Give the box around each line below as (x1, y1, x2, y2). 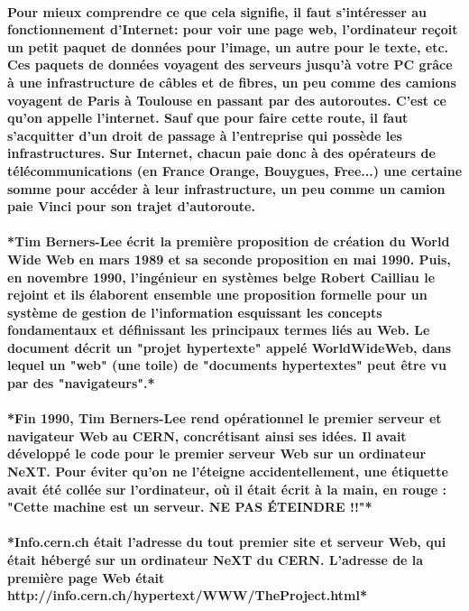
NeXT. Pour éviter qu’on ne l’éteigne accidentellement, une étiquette (7, 462, 448, 481)
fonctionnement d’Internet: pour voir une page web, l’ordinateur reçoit (7, 20, 458, 39)
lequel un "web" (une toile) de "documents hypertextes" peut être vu (7, 356, 446, 375)
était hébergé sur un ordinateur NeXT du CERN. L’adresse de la (7, 551, 424, 569)
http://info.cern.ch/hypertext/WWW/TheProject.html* (7, 586, 367, 605)
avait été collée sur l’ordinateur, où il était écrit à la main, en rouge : (7, 479, 447, 498)
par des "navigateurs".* (7, 374, 155, 393)
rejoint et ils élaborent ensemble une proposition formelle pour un (7, 285, 428, 304)
